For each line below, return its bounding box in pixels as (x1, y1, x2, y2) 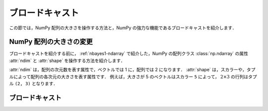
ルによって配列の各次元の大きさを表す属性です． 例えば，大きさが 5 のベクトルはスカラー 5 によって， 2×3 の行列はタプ (9, 73, 258, 79)
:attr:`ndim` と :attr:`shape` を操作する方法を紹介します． (9, 57, 125, 63)
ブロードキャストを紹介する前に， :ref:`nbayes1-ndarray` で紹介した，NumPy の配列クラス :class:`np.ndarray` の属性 (9, 51, 248, 56)
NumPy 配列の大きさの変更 (9, 38, 93, 46)
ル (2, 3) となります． (9, 81, 58, 87)
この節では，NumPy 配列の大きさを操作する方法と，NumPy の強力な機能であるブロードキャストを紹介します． (9, 25, 237, 31)
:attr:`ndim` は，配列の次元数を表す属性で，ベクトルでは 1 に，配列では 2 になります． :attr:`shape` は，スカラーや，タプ (9, 67, 256, 73)
